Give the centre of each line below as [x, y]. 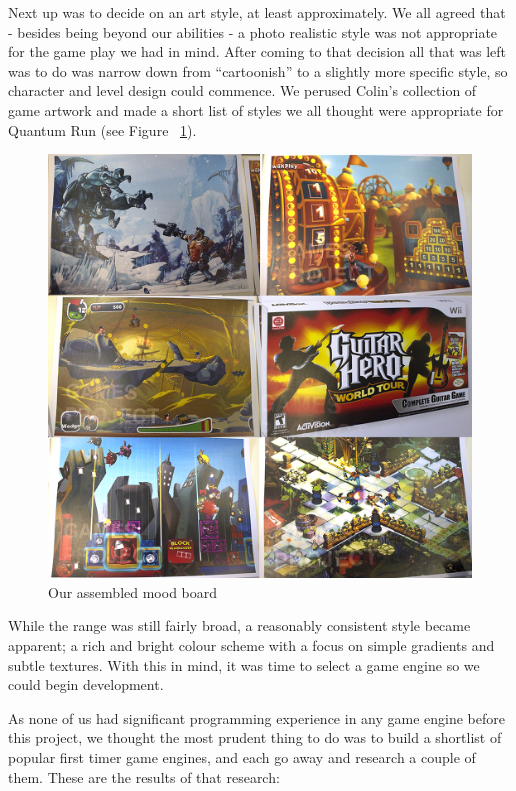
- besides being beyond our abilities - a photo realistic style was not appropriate [253, 31]
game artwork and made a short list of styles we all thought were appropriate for [256, 109]
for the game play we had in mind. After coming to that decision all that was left [257, 51]
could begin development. [86, 684]
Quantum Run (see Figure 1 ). [102, 129]
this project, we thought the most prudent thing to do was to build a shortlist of [255, 737]
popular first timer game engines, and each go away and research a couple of [242, 756]
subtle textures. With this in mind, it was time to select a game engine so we [244, 664]
